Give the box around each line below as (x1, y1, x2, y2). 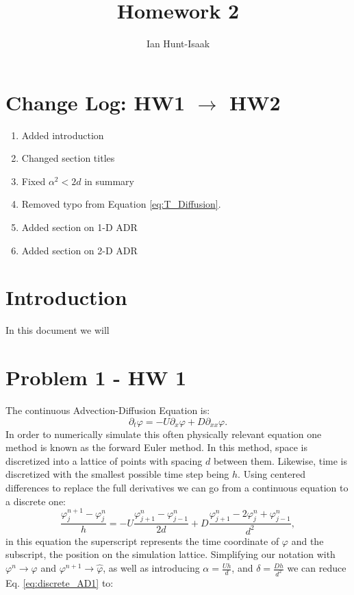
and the (291, 533, 324, 548)
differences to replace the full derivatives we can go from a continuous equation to (5, 481, 349, 495)
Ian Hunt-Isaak (146, 36, 210, 51)
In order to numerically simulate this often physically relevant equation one (5, 426, 322, 441)
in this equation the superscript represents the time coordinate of (5, 533, 279, 548)
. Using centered (238, 467, 305, 481)
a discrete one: (5, 494, 66, 508)
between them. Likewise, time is (213, 453, 348, 467)
